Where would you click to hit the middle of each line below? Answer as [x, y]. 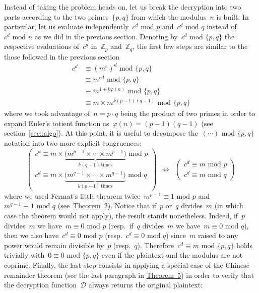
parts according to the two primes [56, 16]
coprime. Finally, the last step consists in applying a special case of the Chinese [127, 265]
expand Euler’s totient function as [57, 123]
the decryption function [40, 285]
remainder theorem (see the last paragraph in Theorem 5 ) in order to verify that [129, 275]
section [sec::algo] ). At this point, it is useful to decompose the [101, 133]
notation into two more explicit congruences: [73, 142]
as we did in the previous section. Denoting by [106, 36]
